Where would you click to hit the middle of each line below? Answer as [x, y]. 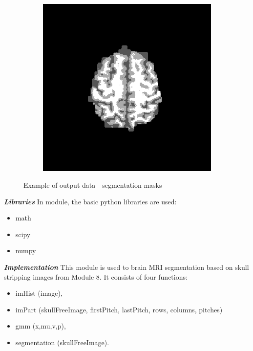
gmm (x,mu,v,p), [41, 326]
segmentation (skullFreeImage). [62, 342]
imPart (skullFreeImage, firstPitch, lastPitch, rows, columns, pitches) [119, 309]
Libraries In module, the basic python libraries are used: [90, 201]
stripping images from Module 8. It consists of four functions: [96, 276]
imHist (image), [39, 293]
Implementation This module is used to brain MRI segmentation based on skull [126, 267]
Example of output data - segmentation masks [93, 185]
